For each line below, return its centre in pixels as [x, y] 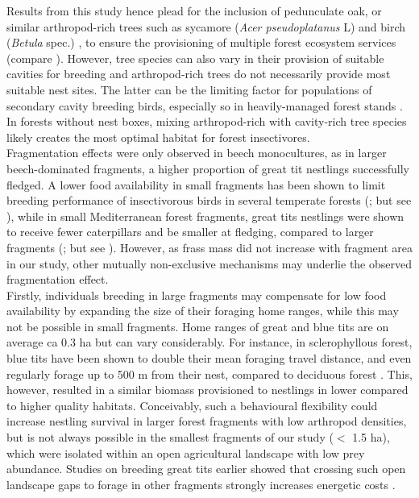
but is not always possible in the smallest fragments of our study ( [170, 437]
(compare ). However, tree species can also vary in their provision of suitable [195, 58]
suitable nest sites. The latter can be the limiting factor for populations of [189, 89]
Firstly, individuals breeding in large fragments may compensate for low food [197, 295]
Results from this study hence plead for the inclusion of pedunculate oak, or [194, 10]
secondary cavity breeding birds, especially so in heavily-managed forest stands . [205, 105]
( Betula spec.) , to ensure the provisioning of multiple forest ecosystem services [201, 42]
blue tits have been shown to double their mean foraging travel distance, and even [209, 358]
